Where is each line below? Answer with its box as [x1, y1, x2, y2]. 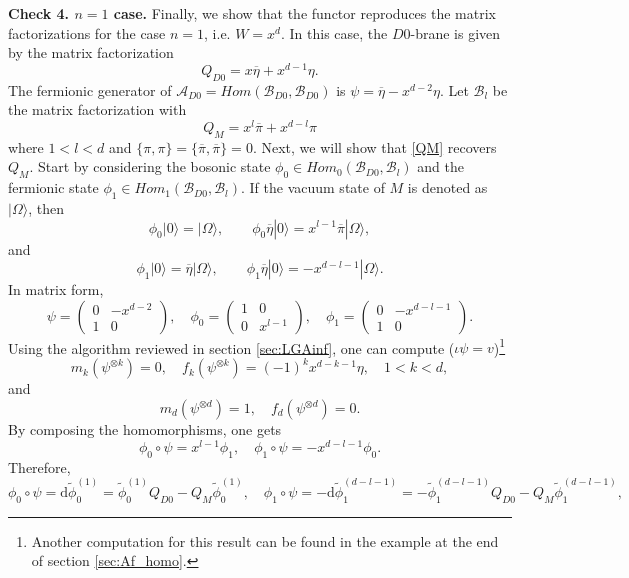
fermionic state [8, 177, 99, 198]
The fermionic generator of [8, 79, 172, 100]
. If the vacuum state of [240, 177, 385, 198]
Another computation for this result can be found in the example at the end [31, 530, 499, 551]
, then [28, 197, 64, 218]
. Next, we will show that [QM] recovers [252, 136, 497, 157]
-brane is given [410, 22, 501, 43]
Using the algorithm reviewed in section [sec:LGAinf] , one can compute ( [8, 337, 455, 358]
